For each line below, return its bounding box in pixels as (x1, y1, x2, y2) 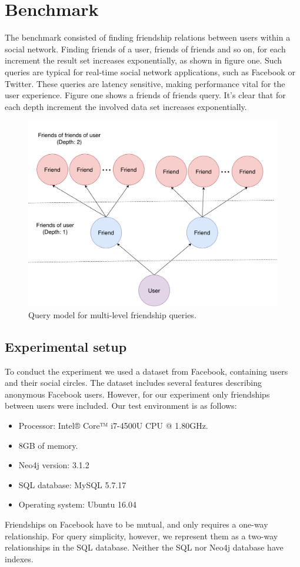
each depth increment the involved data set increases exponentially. (5, 100, 247, 112)
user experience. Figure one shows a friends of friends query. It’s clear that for (5, 89, 286, 101)
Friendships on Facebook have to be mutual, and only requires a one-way (5, 518, 268, 530)
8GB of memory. (18, 439, 78, 451)
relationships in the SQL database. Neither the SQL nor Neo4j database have (5, 541, 284, 553)
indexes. (5, 552, 34, 565)
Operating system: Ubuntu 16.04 (18, 498, 136, 511)
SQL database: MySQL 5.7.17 (18, 478, 126, 491)
